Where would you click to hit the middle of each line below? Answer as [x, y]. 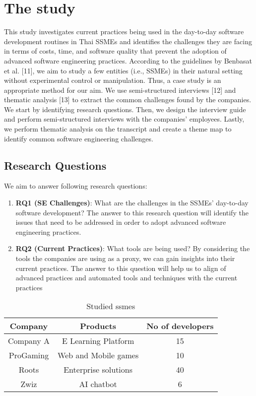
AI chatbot [98, 384]
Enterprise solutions [98, 370]
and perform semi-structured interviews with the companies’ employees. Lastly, [124, 119]
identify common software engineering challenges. [79, 138]
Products [98, 326]
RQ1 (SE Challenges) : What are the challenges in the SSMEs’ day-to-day [132, 203]
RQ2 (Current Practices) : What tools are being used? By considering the [133, 248]
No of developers [180, 326]
